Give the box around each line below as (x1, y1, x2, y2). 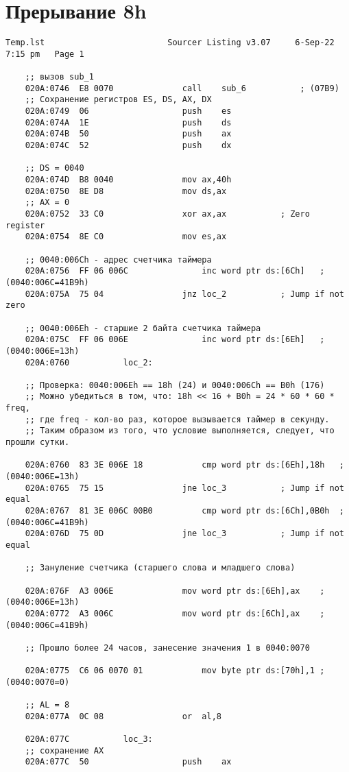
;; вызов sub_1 (25, 72, 94, 82)
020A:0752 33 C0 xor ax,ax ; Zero (25, 208, 310, 219)
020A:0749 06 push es (25, 106, 232, 117)
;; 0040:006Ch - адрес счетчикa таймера (25, 254, 212, 265)
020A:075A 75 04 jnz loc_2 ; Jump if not (25, 289, 344, 299)
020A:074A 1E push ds (25, 117, 232, 128)
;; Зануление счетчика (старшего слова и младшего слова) (25, 563, 296, 573)
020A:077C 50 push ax (25, 757, 232, 767)
